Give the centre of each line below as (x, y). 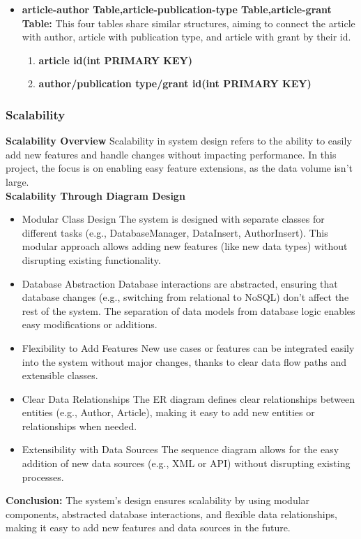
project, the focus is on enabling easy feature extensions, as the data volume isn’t (179, 168)
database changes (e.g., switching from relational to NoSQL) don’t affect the (185, 297)
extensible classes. (60, 375)
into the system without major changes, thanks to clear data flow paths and (184, 361)
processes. (43, 477)
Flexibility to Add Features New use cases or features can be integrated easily (188, 347)
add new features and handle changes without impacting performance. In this (171, 154)
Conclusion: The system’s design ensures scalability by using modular (158, 500)
